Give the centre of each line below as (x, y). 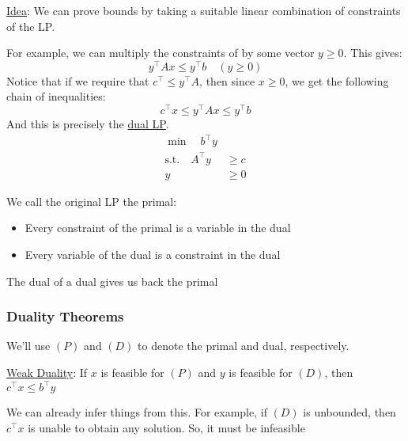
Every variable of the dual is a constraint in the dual (153, 254)
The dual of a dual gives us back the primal (112, 281)
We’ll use (28, 346)
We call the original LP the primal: (92, 201)
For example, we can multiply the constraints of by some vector (161, 53)
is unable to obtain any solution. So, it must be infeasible (166, 427)
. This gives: (373, 53)
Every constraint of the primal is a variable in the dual (158, 228)
